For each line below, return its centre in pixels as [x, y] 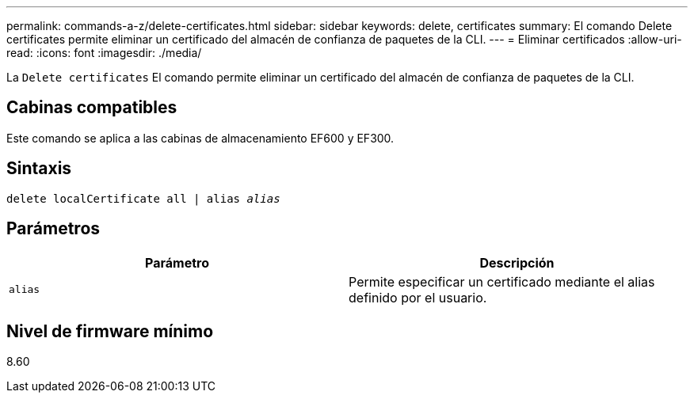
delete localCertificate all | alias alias [143, 198]
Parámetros [53, 229]
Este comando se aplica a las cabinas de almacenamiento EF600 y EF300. [200, 138]
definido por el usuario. [418, 297]
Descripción [517, 262]
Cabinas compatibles [92, 108]
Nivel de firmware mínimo [110, 331]
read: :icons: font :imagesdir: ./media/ [104, 53]
